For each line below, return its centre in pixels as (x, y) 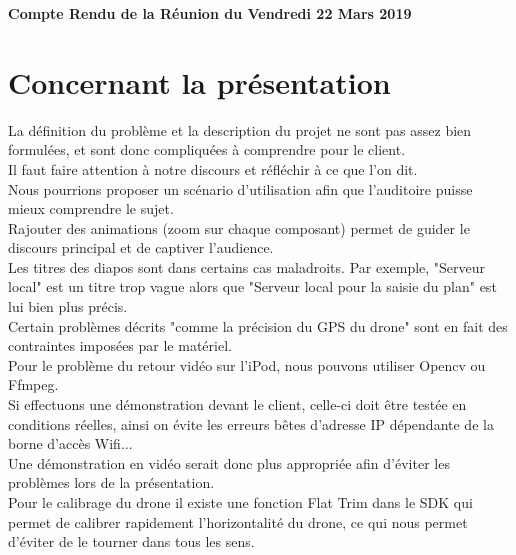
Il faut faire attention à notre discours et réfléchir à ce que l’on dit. (213, 168)
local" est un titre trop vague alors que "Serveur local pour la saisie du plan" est (252, 286)
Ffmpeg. (33, 384)
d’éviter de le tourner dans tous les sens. (131, 541)
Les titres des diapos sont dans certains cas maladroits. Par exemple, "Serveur (247, 266)
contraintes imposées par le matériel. (120, 345)
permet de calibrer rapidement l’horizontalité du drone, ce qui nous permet (238, 521)
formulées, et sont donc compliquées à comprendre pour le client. (207, 149)
